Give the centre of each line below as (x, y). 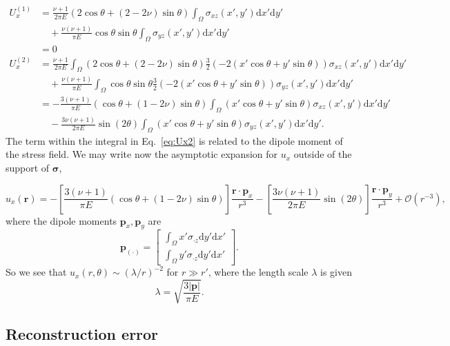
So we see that (36, 272)
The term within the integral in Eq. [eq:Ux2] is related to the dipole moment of (174, 140)
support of (28, 167)
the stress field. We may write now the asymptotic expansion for (142, 154)
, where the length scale (258, 272)
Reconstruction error (82, 333)
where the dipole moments (61, 220)
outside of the (323, 154)
